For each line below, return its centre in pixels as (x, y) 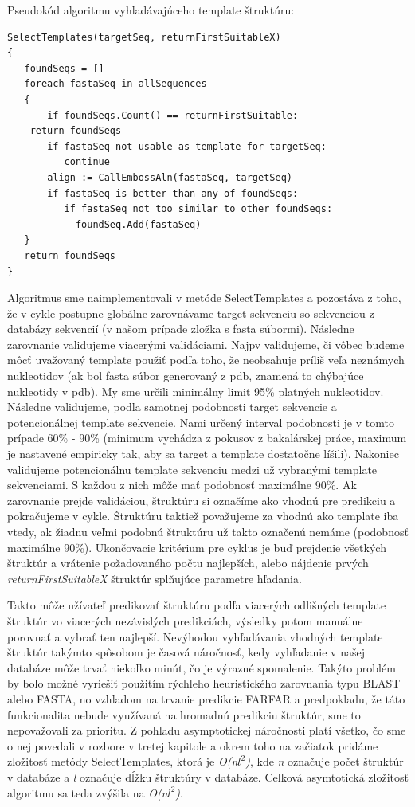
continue (87, 162)
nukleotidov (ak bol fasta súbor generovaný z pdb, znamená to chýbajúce (186, 376)
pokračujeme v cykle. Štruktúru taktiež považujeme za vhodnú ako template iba (203, 516)
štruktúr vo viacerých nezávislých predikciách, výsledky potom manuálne (185, 620)
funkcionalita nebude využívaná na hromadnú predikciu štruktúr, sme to (184, 714)
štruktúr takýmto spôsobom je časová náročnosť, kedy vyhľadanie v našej (186, 652)
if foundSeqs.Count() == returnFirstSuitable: (173, 115)
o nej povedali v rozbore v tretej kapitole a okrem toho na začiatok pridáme (193, 745)
